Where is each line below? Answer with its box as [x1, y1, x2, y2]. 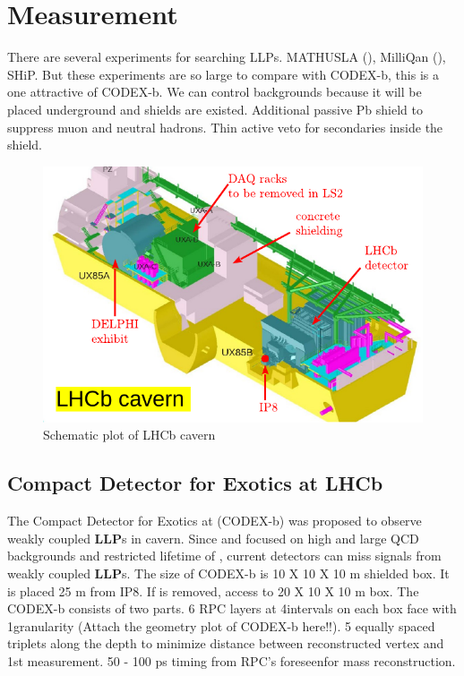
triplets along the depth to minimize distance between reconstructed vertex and [7, 634, 444, 653]
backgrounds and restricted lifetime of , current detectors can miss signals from [7, 546, 442, 565]
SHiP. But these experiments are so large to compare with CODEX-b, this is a [7, 64, 439, 83]
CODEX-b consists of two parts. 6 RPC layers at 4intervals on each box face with [7, 599, 457, 618]
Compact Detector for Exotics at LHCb [7, 469, 383, 497]
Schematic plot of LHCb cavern [43, 425, 216, 444]
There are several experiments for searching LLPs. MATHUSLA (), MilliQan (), [7, 47, 446, 66]
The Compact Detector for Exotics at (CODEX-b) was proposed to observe [7, 511, 422, 530]
